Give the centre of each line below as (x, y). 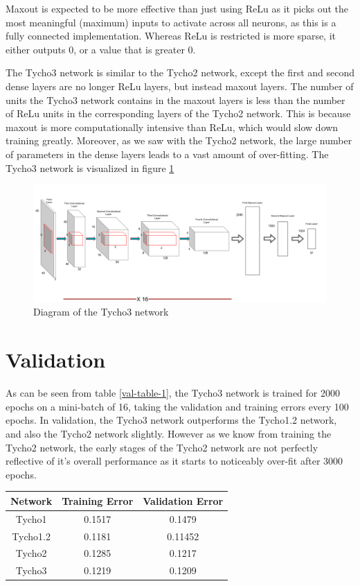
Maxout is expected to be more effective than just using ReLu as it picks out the (177, 8)
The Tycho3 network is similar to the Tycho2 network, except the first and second (180, 72)
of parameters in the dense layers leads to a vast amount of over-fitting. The (167, 154)
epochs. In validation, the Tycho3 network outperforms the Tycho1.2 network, (171, 420)
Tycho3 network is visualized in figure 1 (90, 167)
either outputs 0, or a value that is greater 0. (101, 49)
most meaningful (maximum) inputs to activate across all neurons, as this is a (171, 22)
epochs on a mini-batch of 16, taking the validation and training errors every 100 (177, 406)
